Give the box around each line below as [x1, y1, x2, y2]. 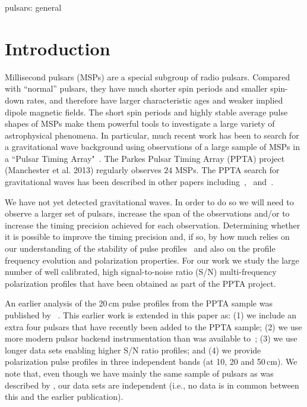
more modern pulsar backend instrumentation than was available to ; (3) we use [5, 332, 297, 345]
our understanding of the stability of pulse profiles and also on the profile [5, 242, 276, 255]
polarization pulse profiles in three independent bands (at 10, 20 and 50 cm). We [5, 355, 297, 368]
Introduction [5, 36, 110, 60]
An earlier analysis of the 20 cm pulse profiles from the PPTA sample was [5, 297, 273, 309]
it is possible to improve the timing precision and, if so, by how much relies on [5, 230, 290, 243]
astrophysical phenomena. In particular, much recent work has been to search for [5, 129, 299, 141]
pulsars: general [5, 1, 62, 13]
